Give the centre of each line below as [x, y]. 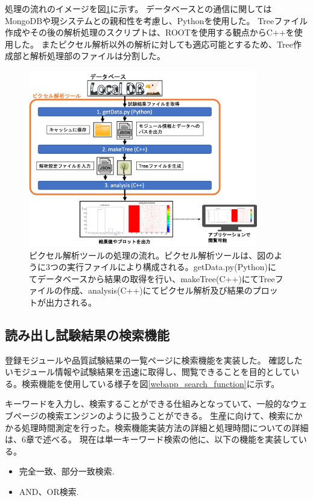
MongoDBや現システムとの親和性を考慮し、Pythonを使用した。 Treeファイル [156, 20]
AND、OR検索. [49, 492]
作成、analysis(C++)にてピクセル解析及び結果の [157, 290]
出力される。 [71, 302]
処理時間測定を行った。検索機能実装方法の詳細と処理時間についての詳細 [165, 427]
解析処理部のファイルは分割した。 [97, 56]
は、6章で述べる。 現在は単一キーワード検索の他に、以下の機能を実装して [152, 439]
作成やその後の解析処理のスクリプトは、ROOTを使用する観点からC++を [150, 32]
